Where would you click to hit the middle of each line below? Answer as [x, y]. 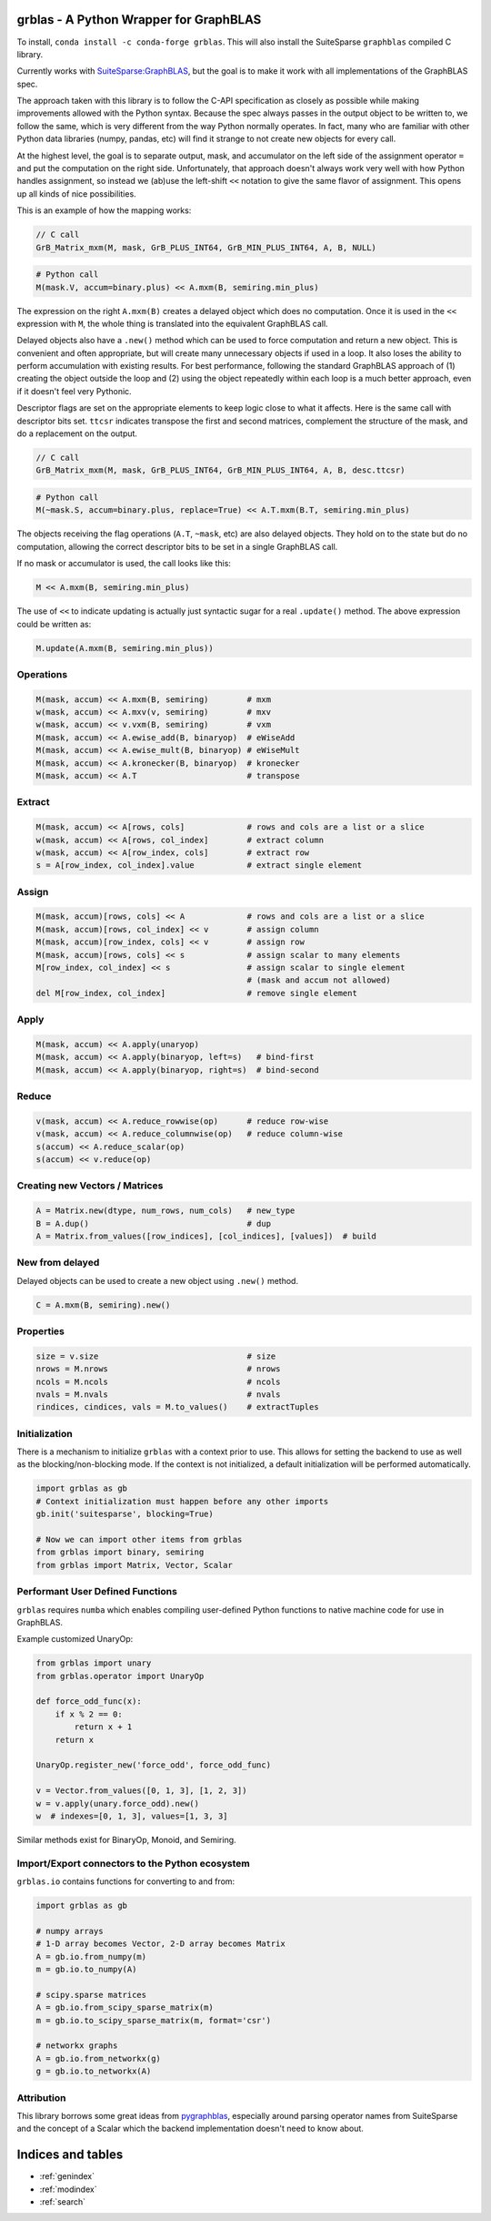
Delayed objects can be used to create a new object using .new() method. [158, 1280]
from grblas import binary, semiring [120, 1552]
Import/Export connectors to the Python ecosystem [133, 1863]
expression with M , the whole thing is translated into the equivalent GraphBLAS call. [172, 323]
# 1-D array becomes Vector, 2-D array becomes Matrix [160, 1944]
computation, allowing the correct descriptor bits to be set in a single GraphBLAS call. [177, 546]
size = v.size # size [156, 1356]
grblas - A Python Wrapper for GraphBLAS [139, 20]
